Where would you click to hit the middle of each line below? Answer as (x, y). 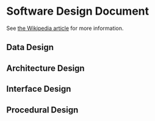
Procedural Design (42, 110)
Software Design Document (78, 11)
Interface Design (39, 89)
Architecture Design (45, 68)
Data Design (30, 47)
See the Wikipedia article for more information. (65, 28)
